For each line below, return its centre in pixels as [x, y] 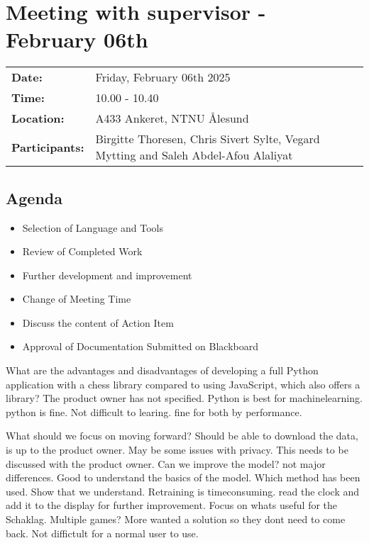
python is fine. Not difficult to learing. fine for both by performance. [154, 412]
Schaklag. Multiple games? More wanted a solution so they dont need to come [176, 519]
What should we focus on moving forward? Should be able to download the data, [182, 436]
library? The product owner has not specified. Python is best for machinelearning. [184, 398]
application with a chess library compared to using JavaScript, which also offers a [183, 384]
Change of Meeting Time [77, 299]
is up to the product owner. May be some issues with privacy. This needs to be [177, 450]
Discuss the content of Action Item [98, 322]
